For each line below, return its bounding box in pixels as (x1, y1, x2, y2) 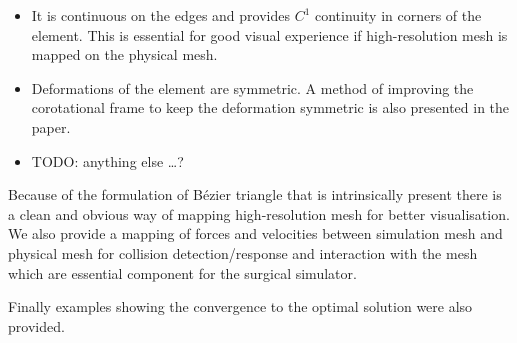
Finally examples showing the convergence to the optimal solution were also (8, 296, 473, 317)
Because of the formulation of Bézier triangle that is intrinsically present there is (8, 184, 502, 205)
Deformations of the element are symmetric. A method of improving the (31, 77, 474, 98)
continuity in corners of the (315, 5, 482, 25)
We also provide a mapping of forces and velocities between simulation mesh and (8, 223, 503, 244)
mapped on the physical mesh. (31, 44, 218, 65)
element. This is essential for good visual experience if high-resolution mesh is (31, 24, 508, 45)
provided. (8, 315, 65, 336)
